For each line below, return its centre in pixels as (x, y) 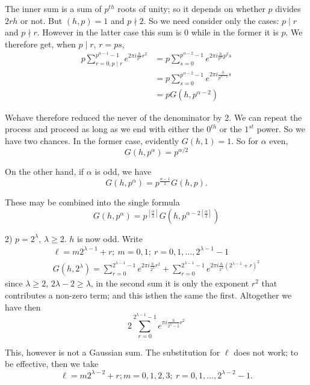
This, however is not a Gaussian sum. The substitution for (113, 352)
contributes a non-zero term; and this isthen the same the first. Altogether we (148, 295)
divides (288, 8)
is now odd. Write (110, 238)
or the (231, 129)
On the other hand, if (45, 171)
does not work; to (266, 352)
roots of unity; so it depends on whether (191, 8)
